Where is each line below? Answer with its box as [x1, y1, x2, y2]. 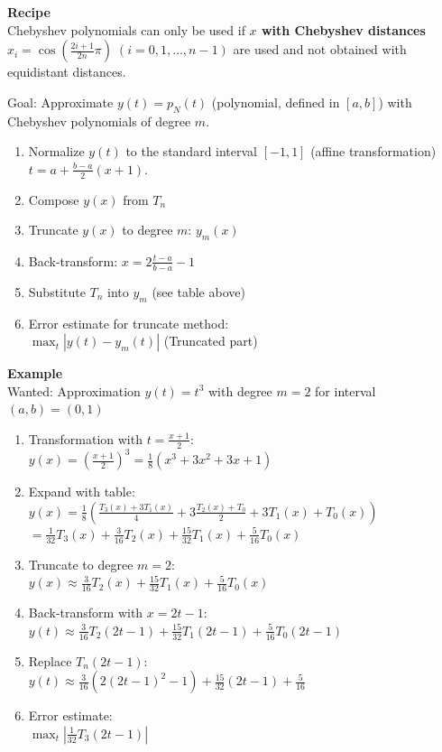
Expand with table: [28, 482, 135, 501]
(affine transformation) [310, 142, 437, 161]
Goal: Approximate [7, 92, 114, 111]
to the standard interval [125, 142, 258, 161]
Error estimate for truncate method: [28, 313, 229, 332]
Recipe [7, 3, 51, 21]
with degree [207, 381, 272, 400]
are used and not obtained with [233, 40, 407, 59]
